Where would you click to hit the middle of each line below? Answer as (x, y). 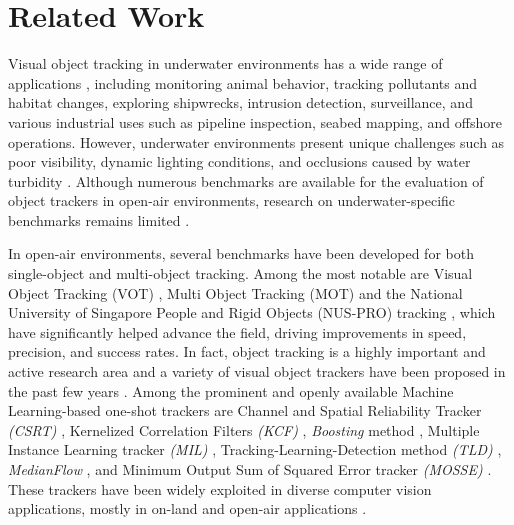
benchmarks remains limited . (99, 219)
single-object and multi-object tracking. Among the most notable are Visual (240, 273)
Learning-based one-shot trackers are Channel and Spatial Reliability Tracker (245, 410)
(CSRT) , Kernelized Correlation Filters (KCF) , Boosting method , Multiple (244, 429)
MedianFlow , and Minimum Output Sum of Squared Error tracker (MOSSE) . (250, 469)
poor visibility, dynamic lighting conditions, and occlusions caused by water (239, 161)
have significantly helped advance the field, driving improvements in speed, (237, 331)
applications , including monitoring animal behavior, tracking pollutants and (242, 82)
